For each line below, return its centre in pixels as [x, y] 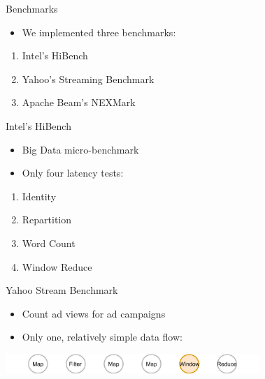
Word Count [49, 243]
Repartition [47, 220]
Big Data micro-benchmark [80, 149]
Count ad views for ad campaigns [94, 313]
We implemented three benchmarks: [99, 32]
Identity [39, 196]
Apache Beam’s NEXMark [79, 102]
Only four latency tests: [73, 173]
